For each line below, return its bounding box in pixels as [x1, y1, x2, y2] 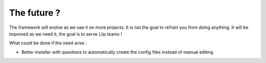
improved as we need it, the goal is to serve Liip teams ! [9, 31, 123, 37]
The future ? [9, 7, 61, 18]
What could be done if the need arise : [9, 40, 87, 46]
